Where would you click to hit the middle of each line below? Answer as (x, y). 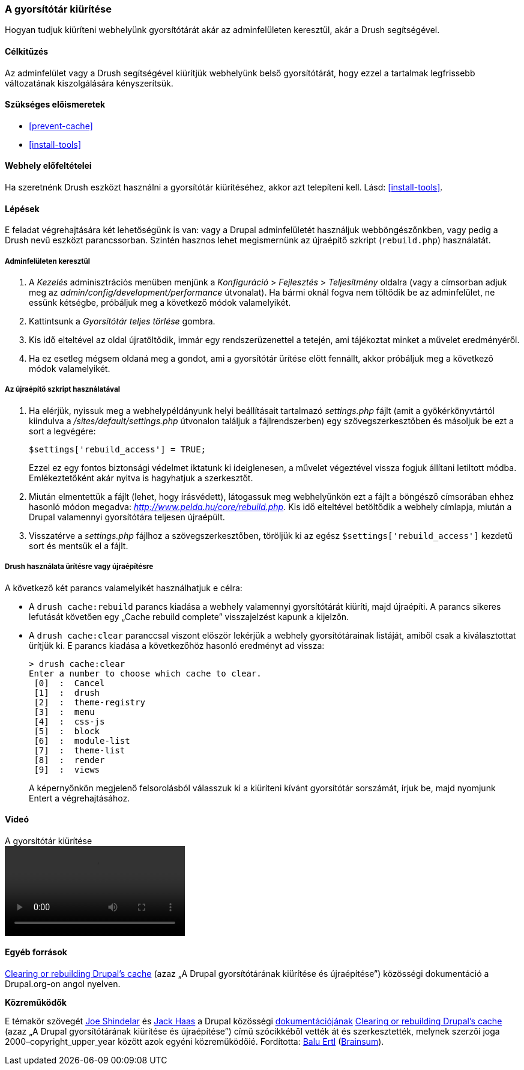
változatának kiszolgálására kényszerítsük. (89, 83)
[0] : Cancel (69, 683)
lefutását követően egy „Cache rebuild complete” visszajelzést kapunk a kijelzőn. (189, 616)
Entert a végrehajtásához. (80, 798)
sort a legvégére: (62, 431)
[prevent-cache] (61, 126)
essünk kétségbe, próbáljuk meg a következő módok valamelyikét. (160, 303)
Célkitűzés (27, 51)
